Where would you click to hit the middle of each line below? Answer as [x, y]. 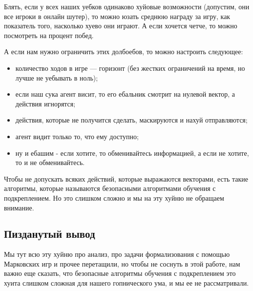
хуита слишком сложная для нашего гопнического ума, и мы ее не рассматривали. [126, 283]
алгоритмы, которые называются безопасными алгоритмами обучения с [110, 188]
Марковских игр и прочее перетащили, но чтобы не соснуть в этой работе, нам [122, 263]
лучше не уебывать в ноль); [57, 77]
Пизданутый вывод [50, 234]
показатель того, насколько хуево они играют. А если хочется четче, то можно [121, 26]
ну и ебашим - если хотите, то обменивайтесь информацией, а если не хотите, [132, 153]
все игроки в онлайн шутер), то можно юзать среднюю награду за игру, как [117, 16]
